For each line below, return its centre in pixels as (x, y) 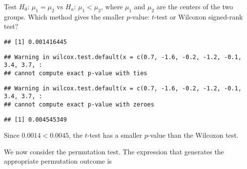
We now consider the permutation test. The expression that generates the (114, 151)
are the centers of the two (195, 6)
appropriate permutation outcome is (58, 161)
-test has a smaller (115, 135)
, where (112, 6)
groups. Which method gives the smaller (64, 16)
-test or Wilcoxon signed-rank (198, 16)
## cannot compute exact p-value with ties (76, 73)
